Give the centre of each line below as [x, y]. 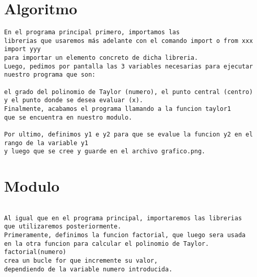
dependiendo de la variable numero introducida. [88, 269]
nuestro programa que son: [50, 75]
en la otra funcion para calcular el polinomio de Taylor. [107, 244]
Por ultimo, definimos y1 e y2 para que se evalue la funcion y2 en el [128, 134]
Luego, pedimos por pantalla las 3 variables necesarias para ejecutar [128, 66]
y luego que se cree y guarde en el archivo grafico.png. [105, 152]
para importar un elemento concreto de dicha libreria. [101, 58]
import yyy [22, 49]
